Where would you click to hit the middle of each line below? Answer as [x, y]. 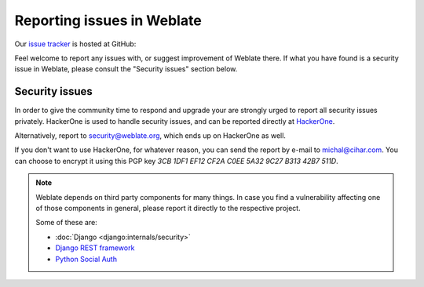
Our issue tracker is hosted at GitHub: [75, 44]
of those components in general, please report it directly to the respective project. [168, 208]
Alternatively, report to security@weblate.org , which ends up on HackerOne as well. [150, 136]
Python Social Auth [86, 259]
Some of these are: [66, 223]
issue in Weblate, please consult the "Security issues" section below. [126, 69]
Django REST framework [95, 248]
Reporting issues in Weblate [108, 20]
